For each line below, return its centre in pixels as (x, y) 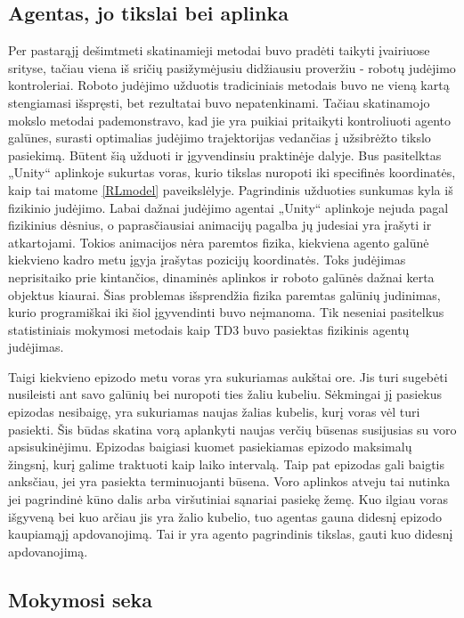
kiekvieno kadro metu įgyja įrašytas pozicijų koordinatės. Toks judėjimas (207, 260)
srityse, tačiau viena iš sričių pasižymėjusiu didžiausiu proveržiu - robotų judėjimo (232, 67)
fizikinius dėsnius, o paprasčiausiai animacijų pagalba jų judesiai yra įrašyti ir (220, 225)
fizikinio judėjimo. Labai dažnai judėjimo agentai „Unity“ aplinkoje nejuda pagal (228, 207)
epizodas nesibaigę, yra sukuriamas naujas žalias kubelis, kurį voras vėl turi (214, 412)
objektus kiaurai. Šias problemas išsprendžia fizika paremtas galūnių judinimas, (224, 294)
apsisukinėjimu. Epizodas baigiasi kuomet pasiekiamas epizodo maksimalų (210, 447)
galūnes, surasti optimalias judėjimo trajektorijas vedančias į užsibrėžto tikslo (220, 138)
